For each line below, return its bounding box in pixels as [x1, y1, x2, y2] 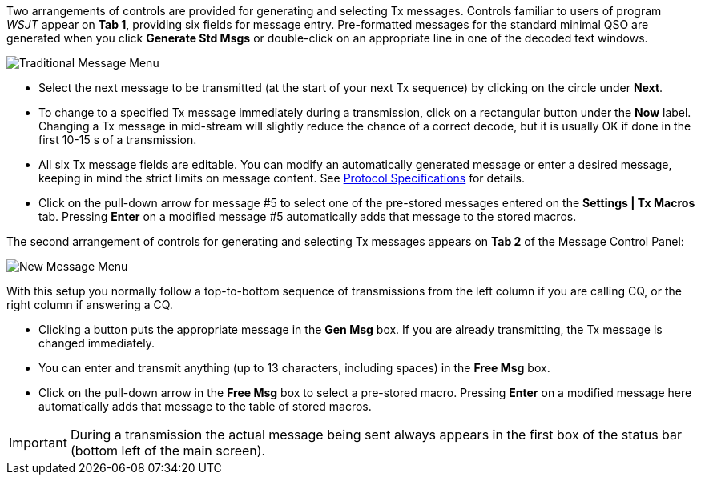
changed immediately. [38, 336, 155, 350]
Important [9, 435, 67, 451]
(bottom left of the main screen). [70, 443, 266, 459]
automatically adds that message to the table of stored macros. [38, 399, 372, 413]
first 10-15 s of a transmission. [38, 133, 197, 146]
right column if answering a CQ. [6, 298, 173, 311]
